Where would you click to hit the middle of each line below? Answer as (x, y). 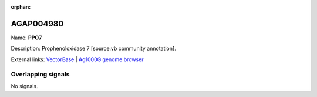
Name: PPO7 (26, 38)
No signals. (24, 86)
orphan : (21, 7)
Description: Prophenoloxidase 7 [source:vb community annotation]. (93, 48)
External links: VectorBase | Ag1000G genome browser (77, 59)
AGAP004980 (37, 24)
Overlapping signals (40, 75)
